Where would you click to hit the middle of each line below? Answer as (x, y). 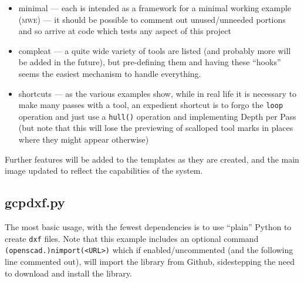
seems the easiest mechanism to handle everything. (110, 73)
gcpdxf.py (35, 202)
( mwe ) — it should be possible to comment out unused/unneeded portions (152, 19)
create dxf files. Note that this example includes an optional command (132, 238)
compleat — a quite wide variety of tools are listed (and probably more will (155, 50)
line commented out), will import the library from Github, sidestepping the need (150, 261)
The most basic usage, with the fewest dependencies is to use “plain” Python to (148, 227)
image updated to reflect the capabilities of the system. (104, 171)
